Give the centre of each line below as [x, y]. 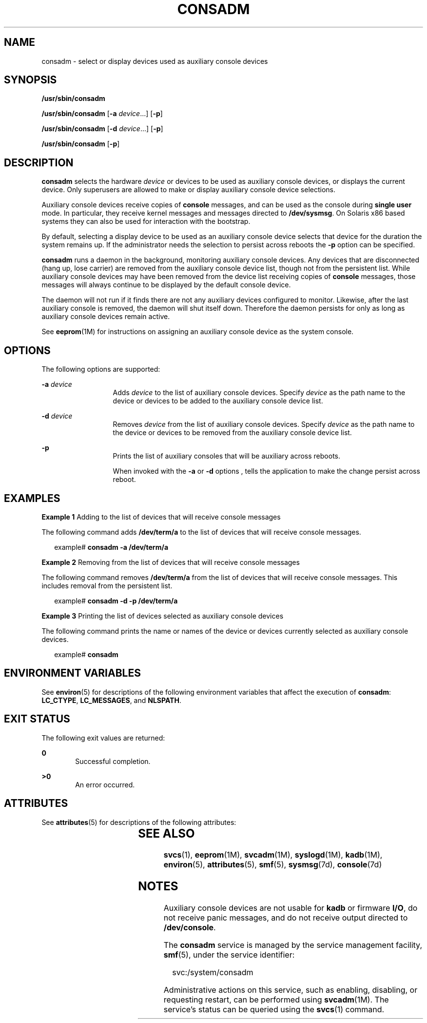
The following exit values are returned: [103, 738]
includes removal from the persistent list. [107, 585]
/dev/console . [190, 928]
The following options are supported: [101, 369]
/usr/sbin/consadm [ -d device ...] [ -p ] [102, 129]
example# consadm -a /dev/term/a [111, 547]
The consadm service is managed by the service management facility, [293, 945]
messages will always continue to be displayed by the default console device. [166, 285]
